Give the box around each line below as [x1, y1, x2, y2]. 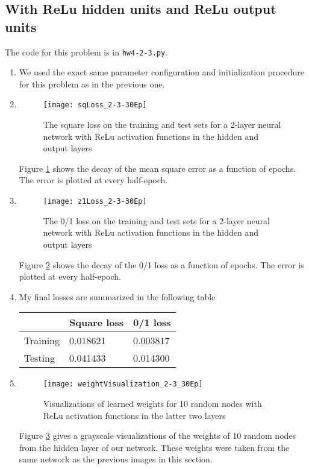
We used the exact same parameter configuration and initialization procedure [19, 66, 305, 78]
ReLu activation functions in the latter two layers [43, 409, 226, 421]
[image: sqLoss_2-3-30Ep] [43, 101, 147, 110]
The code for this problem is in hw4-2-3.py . [5, 45, 168, 58]
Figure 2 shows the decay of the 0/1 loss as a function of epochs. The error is [19, 258, 304, 271]
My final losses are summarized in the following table [19, 290, 216, 303]
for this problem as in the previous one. [19, 77, 165, 90]
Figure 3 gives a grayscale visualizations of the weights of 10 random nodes [19, 429, 296, 442]
